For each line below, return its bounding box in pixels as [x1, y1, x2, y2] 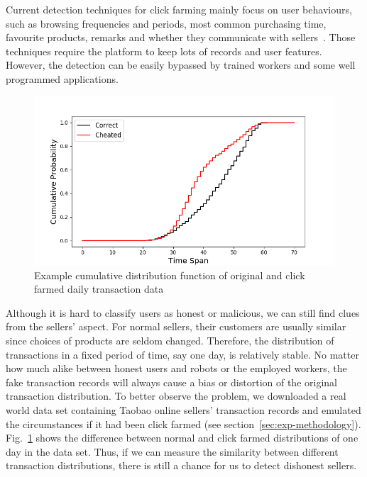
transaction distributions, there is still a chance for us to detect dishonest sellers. [6, 458, 357, 473]
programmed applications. [6, 71, 119, 86]
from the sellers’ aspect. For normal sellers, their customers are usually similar [6, 319, 346, 334]
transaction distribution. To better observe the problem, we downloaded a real [6, 388, 346, 403]
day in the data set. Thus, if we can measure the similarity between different [6, 444, 339, 459]
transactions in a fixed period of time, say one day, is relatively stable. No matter [6, 347, 359, 361]
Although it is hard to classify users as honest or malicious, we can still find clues [6, 305, 360, 320]
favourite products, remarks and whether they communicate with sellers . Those [6, 30, 356, 45]
